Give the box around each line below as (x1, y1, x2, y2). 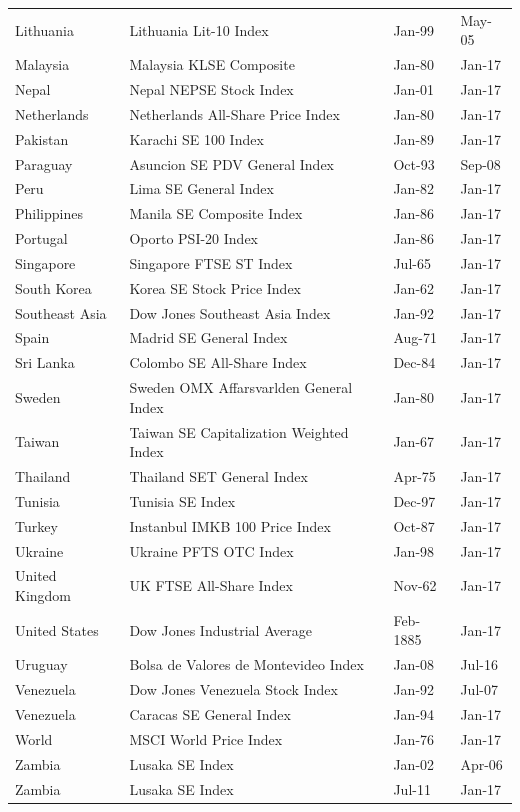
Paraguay (15, 153, 73, 174)
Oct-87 (393, 515, 435, 536)
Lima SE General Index (129, 178, 274, 199)
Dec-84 (393, 352, 436, 373)
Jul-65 (393, 252, 431, 273)
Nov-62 (393, 575, 437, 596)
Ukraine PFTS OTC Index (129, 540, 294, 561)
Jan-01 (393, 79, 435, 100)
